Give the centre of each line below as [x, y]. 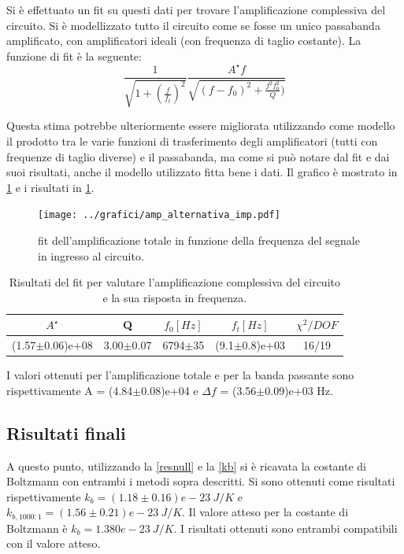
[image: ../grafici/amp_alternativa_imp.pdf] [159, 215]
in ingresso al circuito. [91, 255]
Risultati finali [66, 432]
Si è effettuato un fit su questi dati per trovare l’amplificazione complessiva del [196, 9]
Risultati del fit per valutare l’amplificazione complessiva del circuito [174, 282]
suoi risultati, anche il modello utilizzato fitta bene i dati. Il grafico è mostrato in [202, 172]
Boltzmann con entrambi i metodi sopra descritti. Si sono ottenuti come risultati [201, 481]
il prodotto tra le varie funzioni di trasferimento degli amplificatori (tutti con [192, 140]
